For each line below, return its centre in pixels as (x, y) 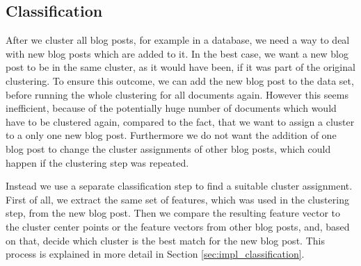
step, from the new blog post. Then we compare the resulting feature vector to (173, 213)
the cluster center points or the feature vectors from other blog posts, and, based (178, 226)
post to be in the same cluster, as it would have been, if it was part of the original (180, 67)
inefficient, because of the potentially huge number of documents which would (171, 108)
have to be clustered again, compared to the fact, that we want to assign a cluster (180, 121)
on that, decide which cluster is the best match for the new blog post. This (165, 240)
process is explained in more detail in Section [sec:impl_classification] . (155, 254)
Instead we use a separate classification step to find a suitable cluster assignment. (179, 186)
